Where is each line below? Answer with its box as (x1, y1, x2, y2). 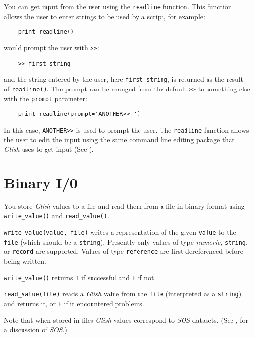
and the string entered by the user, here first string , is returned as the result (4, 74, 244, 84)
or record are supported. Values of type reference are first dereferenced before (4, 246, 244, 256)
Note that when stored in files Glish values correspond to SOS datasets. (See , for (4, 315, 248, 325)
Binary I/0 (4, 172, 78, 192)
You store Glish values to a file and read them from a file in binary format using (4, 201, 245, 211)
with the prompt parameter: (4, 93, 87, 103)
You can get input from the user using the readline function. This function (4, 1, 232, 11)
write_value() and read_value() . (4, 210, 109, 221)
